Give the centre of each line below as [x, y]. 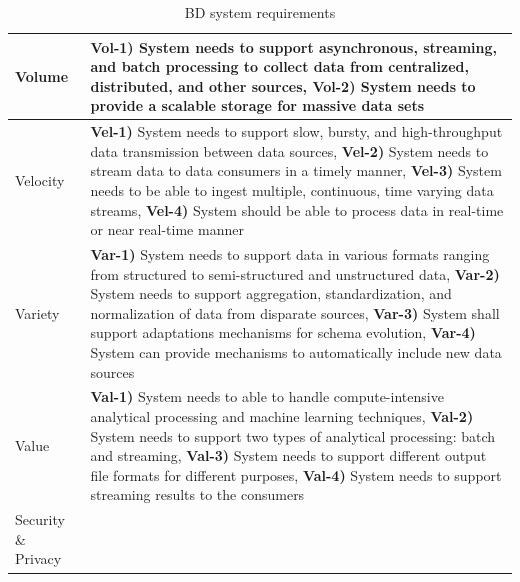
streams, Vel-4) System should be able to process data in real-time [297, 209]
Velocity [40, 180]
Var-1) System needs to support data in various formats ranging [290, 254]
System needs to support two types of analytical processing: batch [293, 435]
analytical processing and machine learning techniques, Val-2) [282, 416]
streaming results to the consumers [197, 494]
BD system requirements [260, 12]
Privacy [38, 558]
